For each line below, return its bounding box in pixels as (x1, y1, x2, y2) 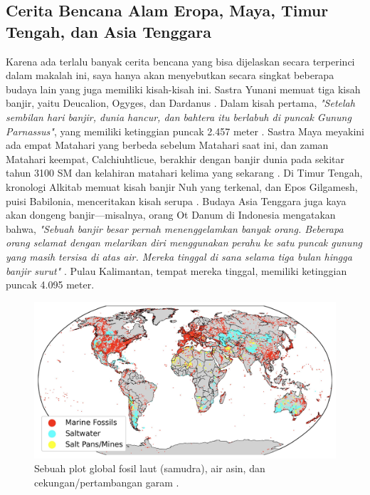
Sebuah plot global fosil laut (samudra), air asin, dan (34, 461, 265, 476)
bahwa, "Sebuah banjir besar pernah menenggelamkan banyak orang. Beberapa (6, 221, 344, 236)
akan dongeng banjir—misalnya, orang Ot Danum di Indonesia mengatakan (6, 207, 336, 222)
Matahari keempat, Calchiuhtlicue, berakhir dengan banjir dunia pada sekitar (6, 151, 344, 166)
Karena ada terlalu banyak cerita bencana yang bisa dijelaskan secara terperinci (6, 53, 355, 68)
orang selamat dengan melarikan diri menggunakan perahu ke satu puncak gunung (6, 235, 362, 250)
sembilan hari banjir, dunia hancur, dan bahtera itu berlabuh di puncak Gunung (6, 109, 351, 124)
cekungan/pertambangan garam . (34, 474, 179, 489)
